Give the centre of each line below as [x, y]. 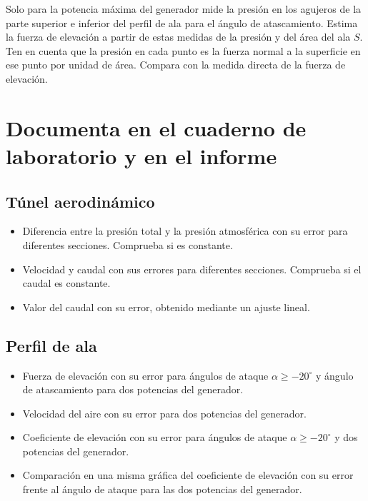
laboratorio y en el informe [141, 155]
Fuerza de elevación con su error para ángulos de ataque [145, 375]
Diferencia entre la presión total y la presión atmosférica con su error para [185, 231]
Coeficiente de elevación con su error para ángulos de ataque [155, 437]
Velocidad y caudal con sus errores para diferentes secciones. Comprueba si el [192, 269]
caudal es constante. [66, 283]
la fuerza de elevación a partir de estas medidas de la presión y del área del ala [178, 37]
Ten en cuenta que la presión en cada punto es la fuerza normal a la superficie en [183, 50]
